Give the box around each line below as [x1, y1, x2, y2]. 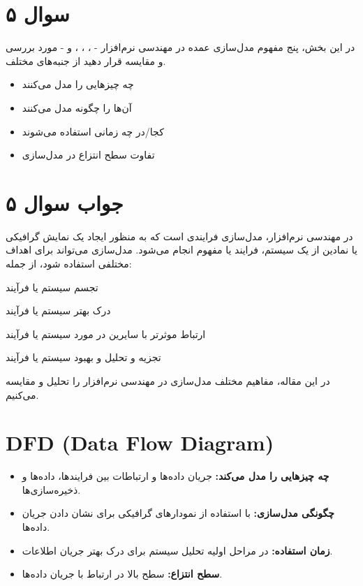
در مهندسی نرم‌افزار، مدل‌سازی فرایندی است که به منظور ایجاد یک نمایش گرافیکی [6, 228, 353, 243]
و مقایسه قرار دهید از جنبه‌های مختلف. [6, 53, 166, 68]
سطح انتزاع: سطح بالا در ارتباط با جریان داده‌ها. [22, 566, 223, 581]
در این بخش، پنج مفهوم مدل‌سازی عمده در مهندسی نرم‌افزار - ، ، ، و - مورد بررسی [6, 40, 355, 54]
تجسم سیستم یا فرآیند [6, 279, 98, 294]
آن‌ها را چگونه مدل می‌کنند [22, 100, 132, 115]
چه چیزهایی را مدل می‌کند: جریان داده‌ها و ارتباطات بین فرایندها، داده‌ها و [22, 469, 329, 483]
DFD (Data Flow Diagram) [6, 428, 274, 457]
